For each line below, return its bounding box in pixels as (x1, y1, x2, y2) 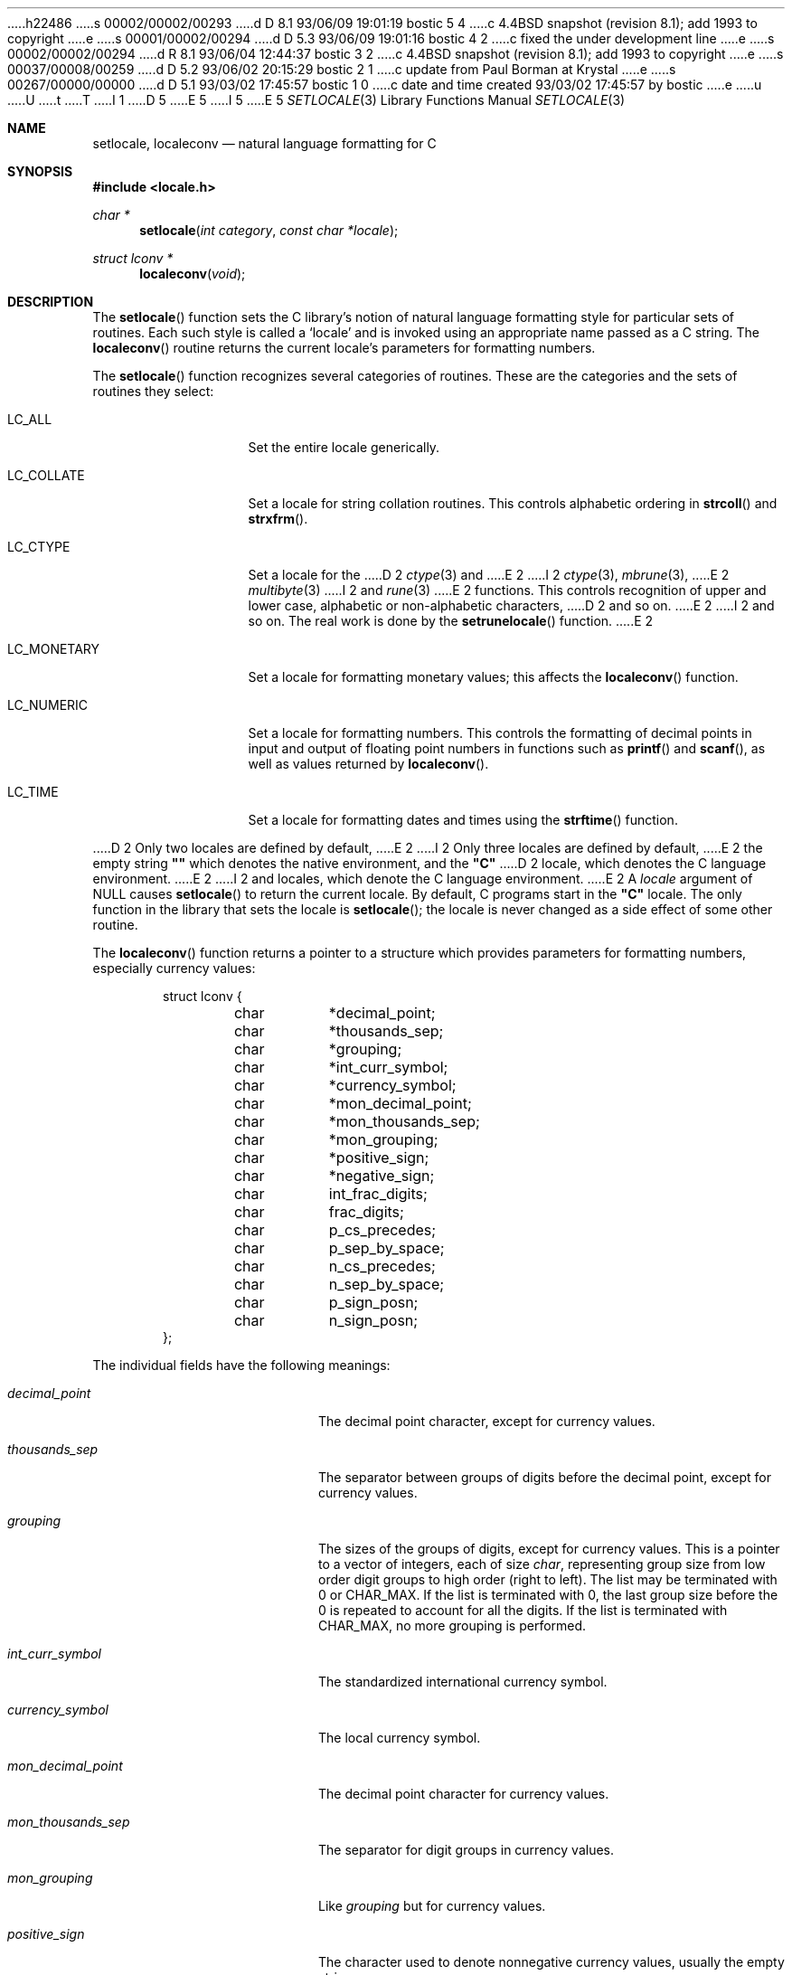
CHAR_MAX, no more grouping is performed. (318, 1618, 587, 1633)
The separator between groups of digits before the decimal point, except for (318, 1469, 772, 1485)
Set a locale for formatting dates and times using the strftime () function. (248, 812, 678, 827)
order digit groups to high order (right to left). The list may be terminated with (318, 1572, 778, 1587)
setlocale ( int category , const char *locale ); (139, 222, 399, 238)
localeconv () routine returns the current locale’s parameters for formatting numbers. (92, 340, 596, 355)
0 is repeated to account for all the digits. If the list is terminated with (318, 1602, 728, 1618)
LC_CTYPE (7, 539, 71, 554)
